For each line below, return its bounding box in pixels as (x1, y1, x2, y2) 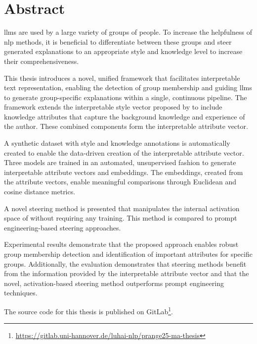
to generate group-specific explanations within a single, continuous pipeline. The (4, 92, 247, 102)
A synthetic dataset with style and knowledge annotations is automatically (4, 138, 230, 148)
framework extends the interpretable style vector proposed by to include (4, 102, 222, 112)
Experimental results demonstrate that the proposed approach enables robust (4, 239, 239, 249)
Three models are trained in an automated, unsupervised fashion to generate (4, 157, 236, 168)
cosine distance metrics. (4, 186, 76, 197)
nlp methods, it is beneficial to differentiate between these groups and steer (4, 36, 232, 47)
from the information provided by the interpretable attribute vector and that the (4, 268, 249, 279)
